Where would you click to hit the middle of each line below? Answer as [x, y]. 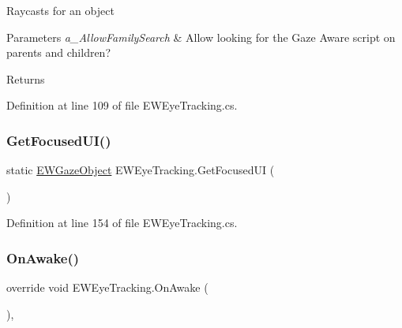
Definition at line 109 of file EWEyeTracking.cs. [122, 105]
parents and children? [59, 52]
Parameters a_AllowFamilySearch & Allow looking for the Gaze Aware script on [201, 37]
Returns [26, 78]
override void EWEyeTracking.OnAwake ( [107, 287]
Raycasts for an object [60, 10]
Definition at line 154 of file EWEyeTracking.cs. [122, 223]
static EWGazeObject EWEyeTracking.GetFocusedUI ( [141, 170]
